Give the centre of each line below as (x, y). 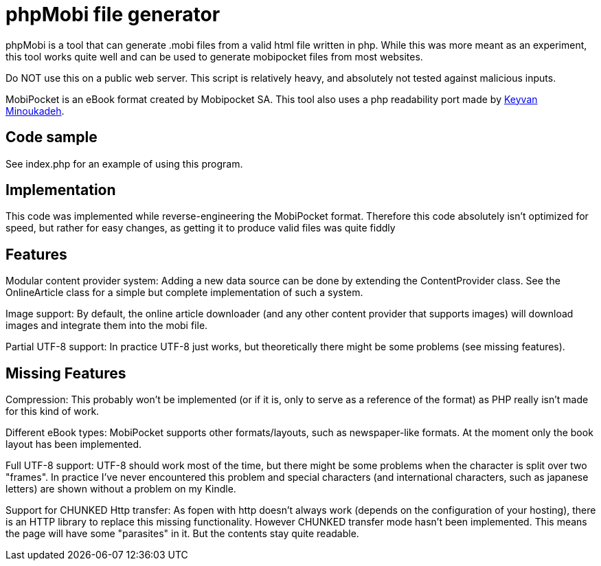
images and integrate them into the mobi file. (107, 326)
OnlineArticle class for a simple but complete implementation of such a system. (184, 293)
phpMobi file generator (113, 14)
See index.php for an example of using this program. (124, 163)
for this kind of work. (53, 411)
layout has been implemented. (74, 444)
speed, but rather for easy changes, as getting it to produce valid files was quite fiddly (201, 228)
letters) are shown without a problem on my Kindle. (121, 489)
